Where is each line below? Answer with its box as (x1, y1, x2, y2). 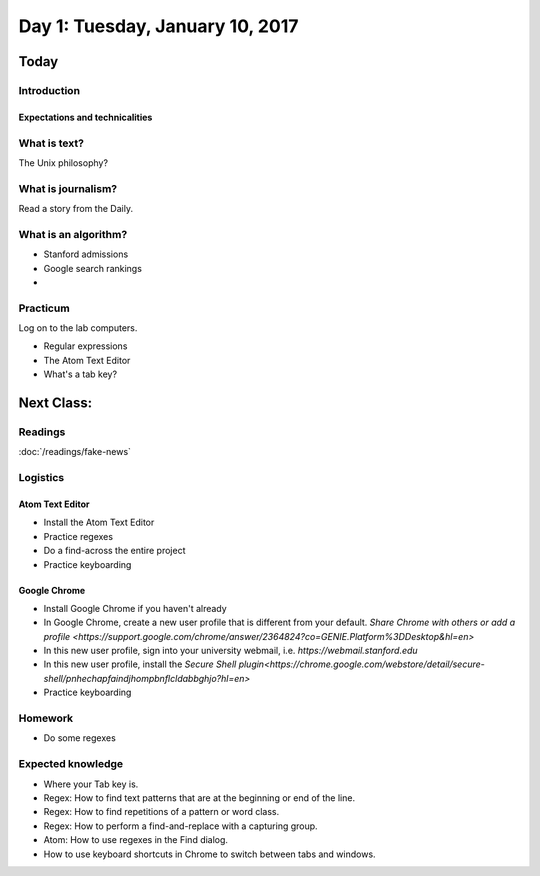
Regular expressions (43, 340, 128, 352)
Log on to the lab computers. (18, 322, 138, 334)
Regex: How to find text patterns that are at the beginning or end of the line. (43, 791, 355, 804)
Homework (18, 711, 74, 725)
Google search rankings (43, 262, 142, 274)
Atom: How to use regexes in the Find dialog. (43, 834, 229, 846)
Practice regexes (43, 530, 114, 542)
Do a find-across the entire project (43, 545, 186, 557)
